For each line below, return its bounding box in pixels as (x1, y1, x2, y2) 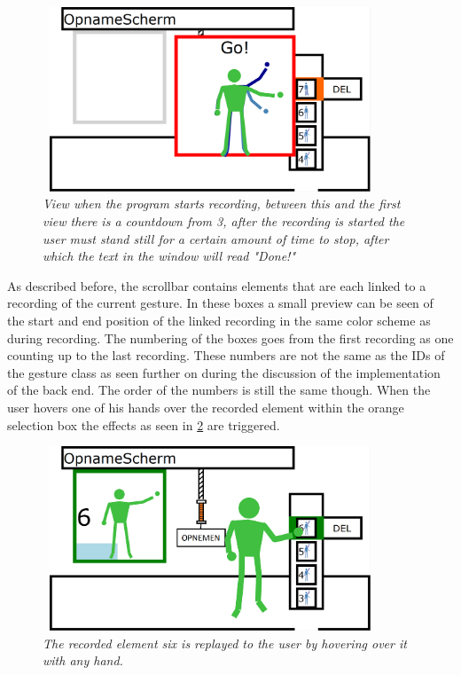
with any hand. (43, 651, 123, 670)
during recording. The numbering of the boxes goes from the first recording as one (7, 328, 454, 347)
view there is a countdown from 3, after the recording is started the (43, 212, 405, 231)
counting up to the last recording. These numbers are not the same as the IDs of (7, 346, 445, 365)
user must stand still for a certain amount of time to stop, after (43, 229, 389, 247)
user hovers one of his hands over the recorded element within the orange (7, 397, 404, 416)
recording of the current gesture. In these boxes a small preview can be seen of (7, 294, 434, 312)
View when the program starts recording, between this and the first (43, 194, 401, 213)
